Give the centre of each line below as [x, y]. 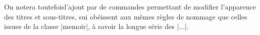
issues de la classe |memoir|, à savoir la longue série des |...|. [96, 26]
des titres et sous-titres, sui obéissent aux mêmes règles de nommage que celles [126, 16]
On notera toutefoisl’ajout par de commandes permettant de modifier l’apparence [130, 6]
